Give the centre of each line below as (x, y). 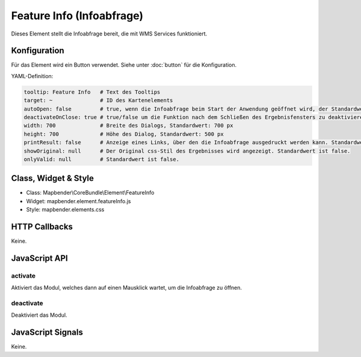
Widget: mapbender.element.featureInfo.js (79, 201)
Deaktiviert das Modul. (39, 315)
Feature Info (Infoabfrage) (77, 16)
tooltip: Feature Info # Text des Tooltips (92, 92)
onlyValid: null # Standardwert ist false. (102, 159)
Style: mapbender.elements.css (65, 210)
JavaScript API (40, 258)
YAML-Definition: (32, 76)
